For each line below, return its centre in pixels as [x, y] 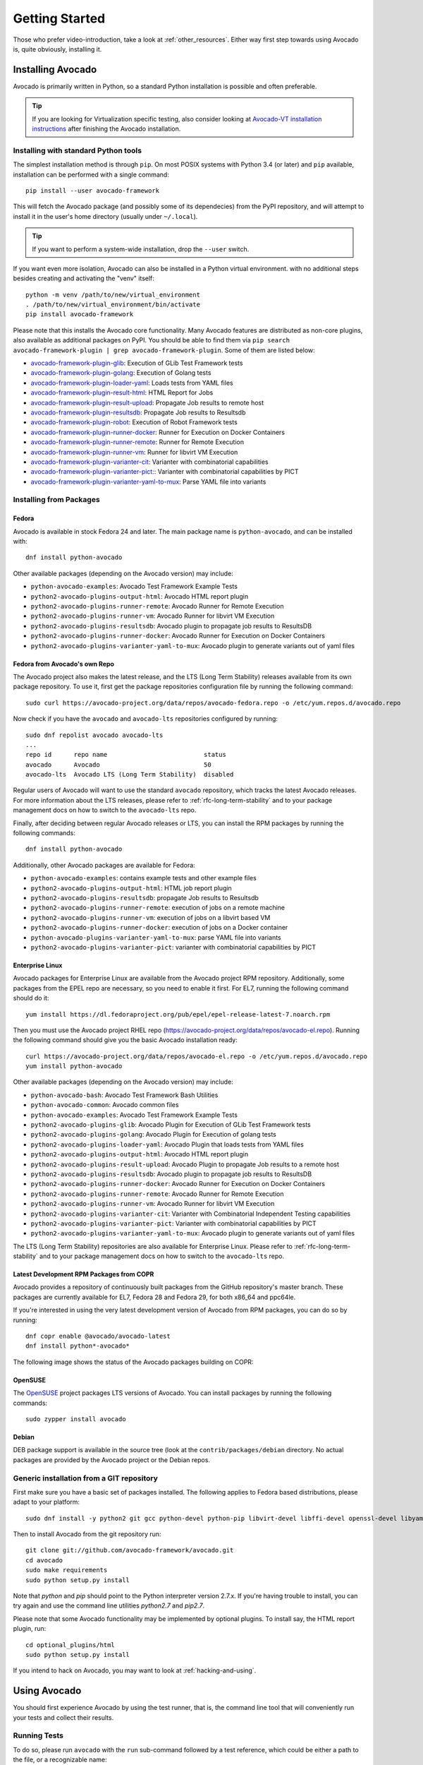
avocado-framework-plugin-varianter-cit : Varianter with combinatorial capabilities [149, 462]
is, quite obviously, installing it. [57, 49]
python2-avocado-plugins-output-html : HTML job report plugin [131, 888]
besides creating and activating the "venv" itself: [84, 278]
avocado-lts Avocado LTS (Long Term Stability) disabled [130, 774]
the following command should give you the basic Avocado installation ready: [125, 1040]
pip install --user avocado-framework [93, 190]
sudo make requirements [67, 1570]
